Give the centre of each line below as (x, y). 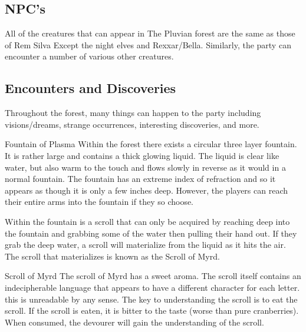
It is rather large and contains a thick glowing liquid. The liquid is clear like (142, 155)
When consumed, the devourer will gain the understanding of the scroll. (134, 322)
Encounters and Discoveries (91, 88)
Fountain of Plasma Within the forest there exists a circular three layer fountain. (151, 144)
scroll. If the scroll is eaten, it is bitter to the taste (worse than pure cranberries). (152, 311)
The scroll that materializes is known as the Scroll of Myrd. (112, 256)
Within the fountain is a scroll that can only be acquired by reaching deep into (147, 221)
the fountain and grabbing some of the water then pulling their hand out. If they (151, 233)
